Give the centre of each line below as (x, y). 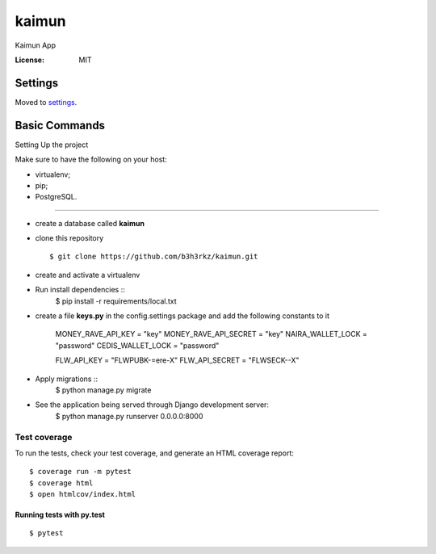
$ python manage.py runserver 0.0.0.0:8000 (129, 416)
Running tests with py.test (60, 515)
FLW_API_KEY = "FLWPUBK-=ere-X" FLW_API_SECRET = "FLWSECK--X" (177, 360)
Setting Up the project (52, 145)
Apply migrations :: (67, 379)
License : (29, 60)
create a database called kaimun (90, 223)
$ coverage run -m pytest (81, 472)
